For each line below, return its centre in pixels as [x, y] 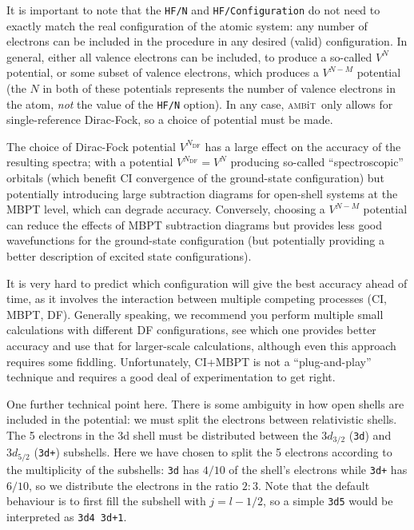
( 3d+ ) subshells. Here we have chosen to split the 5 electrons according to [213, 452]
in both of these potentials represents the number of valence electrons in [219, 88]
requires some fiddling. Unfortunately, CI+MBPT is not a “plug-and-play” [189, 361]
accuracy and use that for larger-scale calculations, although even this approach [201, 345]
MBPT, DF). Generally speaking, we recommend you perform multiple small [195, 314]
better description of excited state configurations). [129, 256]
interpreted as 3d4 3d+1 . [67, 516]
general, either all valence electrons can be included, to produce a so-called [189, 56]
